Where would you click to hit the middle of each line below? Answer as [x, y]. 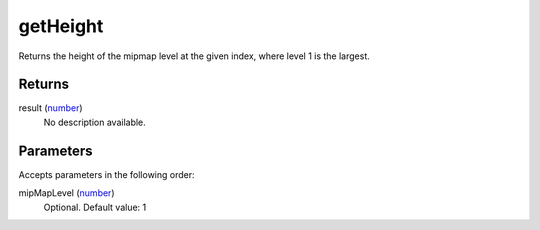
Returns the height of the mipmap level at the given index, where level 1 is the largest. [194, 56]
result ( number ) [51, 108]
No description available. [95, 122]
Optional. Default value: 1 [95, 207]
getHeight [61, 26]
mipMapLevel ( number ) [66, 193]
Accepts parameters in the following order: [106, 174]
